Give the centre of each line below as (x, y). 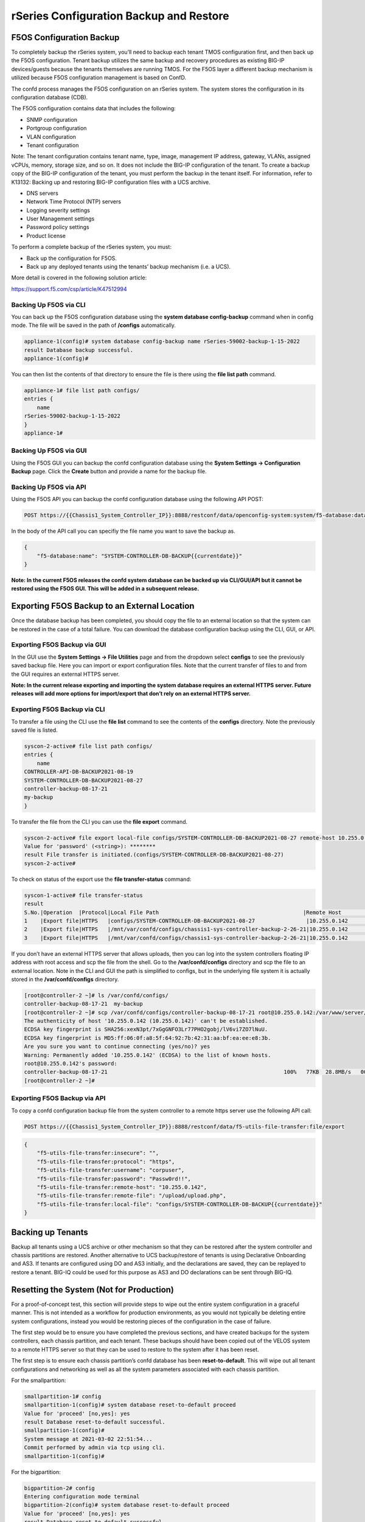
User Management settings (61, 219)
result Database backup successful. (79, 350)
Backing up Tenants (50, 1232)
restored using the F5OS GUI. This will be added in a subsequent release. (105, 589)
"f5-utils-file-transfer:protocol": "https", (106, 1162)
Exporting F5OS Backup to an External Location (103, 606)
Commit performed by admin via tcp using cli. (95, 1448)
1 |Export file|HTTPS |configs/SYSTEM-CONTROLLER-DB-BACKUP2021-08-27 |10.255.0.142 (186, 921)
